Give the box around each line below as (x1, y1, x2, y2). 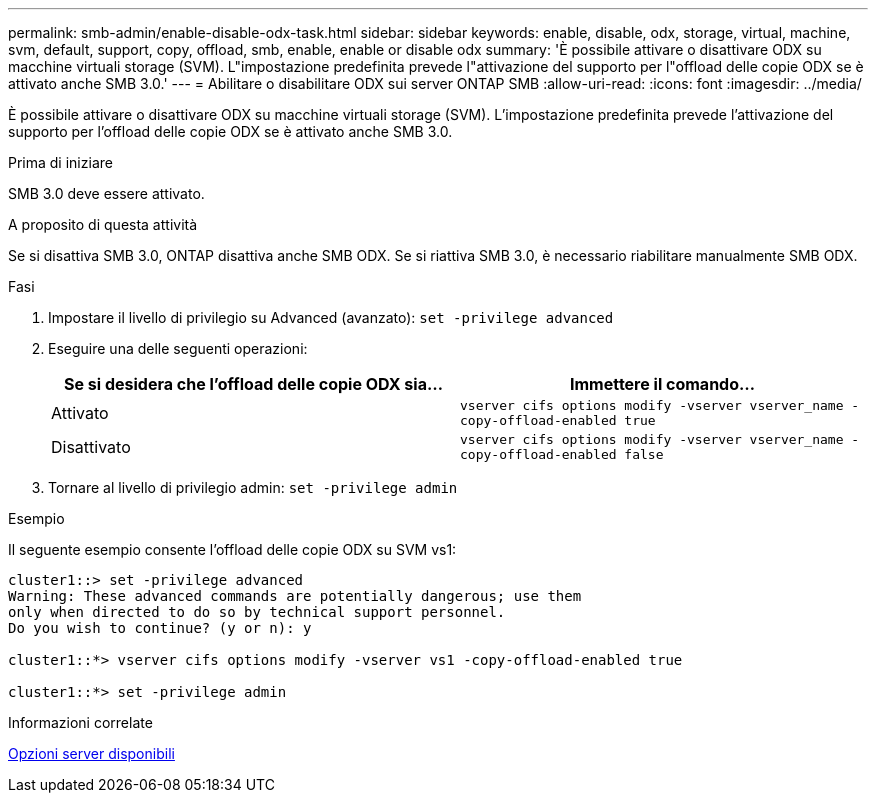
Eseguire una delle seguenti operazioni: (48, 340, 308, 357)
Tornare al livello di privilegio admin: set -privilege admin (48, 479, 458, 496)
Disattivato (51, 437, 131, 457)
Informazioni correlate (8, 714, 153, 731)
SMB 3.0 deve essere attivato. (8, 185, 205, 202)
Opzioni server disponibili (8, 745, 175, 762)
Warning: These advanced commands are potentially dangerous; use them (8, 588, 582, 604)
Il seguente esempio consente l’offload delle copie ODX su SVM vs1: (8, 541, 457, 558)
